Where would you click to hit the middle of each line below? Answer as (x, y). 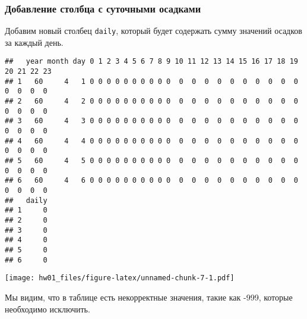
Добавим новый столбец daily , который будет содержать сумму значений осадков (153, 31)
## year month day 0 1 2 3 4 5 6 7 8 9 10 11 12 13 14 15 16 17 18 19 (151, 62)
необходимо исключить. (48, 309)
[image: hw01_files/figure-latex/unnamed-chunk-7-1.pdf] (120, 278)
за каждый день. (34, 42)
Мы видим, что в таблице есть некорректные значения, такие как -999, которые (149, 297)
